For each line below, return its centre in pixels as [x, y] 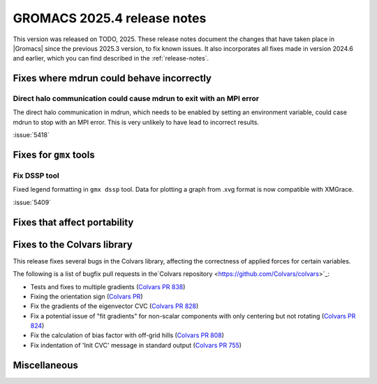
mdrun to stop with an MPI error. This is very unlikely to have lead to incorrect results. [136, 122]
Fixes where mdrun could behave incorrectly [112, 78]
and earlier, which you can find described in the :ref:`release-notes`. [111, 59]
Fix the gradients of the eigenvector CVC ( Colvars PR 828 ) [114, 306]
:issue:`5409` [32, 202]
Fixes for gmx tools [54, 155]
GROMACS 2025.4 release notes [110, 18]
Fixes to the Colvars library [73, 244]
